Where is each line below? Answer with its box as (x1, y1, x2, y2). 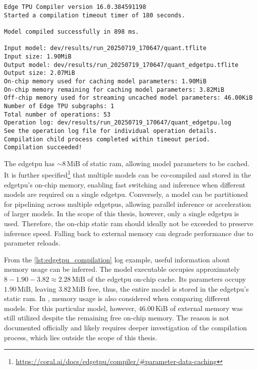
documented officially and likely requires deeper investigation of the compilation (4, 322, 247, 332)
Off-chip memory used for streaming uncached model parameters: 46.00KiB (4, 94, 253, 102)
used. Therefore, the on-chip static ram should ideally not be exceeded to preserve (4, 218, 254, 229)
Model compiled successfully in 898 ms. (4, 28, 139, 35)
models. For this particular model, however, (4, 303, 136, 313)
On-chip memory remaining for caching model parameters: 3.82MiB (4, 86, 224, 93)
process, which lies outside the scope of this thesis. (4, 332, 157, 342)
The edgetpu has (4, 158, 55, 168)
